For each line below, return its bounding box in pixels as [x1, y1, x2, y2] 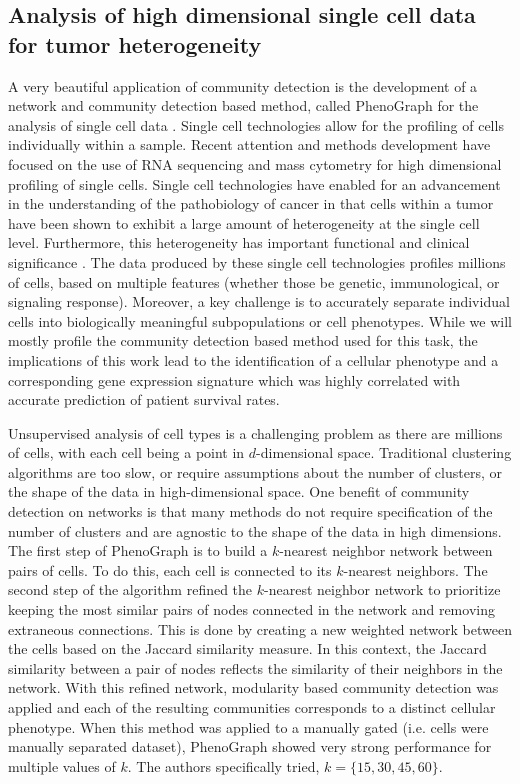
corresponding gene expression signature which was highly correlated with [8, 369, 461, 390]
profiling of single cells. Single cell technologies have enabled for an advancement [8, 173, 501, 194]
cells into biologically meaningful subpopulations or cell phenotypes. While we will [8, 310, 512, 331]
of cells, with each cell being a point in [8, 442, 245, 463]
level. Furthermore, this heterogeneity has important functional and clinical [8, 232, 470, 253]
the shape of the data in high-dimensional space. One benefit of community [8, 481, 470, 502]
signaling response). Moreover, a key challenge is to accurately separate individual [8, 291, 510, 312]
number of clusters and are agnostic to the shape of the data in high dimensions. [8, 520, 502, 541]
